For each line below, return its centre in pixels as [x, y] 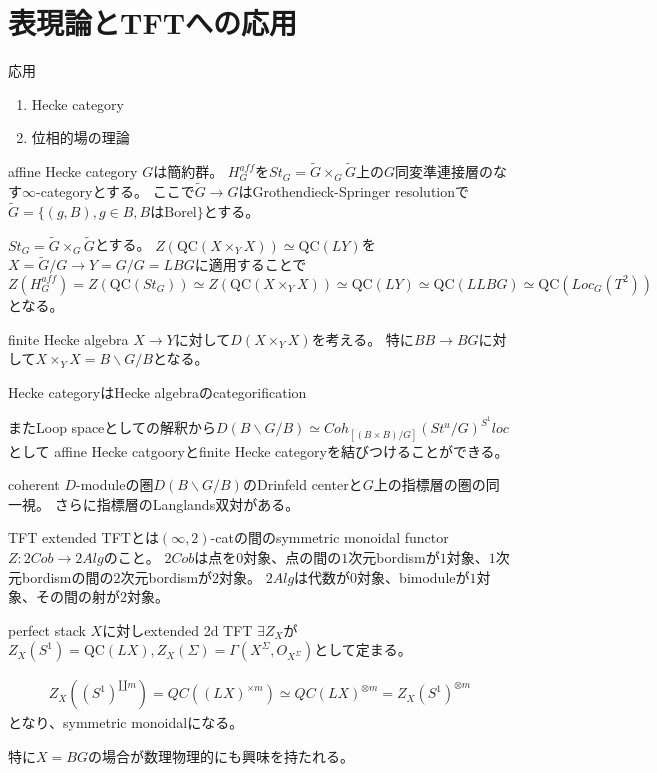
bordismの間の [67, 576]
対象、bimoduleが [413, 576]
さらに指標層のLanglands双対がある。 [177, 503]
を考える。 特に [362, 338]
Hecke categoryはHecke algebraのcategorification [157, 391]
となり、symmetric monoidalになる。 [126, 722]
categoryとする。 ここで [117, 190]
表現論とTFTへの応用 [153, 22]
